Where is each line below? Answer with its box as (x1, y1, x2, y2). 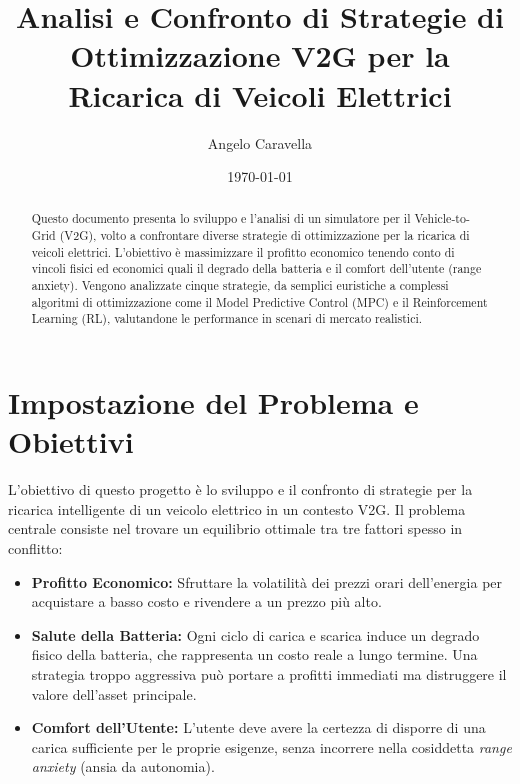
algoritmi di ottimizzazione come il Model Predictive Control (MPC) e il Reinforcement (31, 293, 488, 310)
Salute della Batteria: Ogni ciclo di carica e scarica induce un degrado (31, 624, 480, 645)
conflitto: (8, 537, 63, 558)
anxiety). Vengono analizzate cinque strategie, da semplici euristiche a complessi (31, 277, 449, 294)
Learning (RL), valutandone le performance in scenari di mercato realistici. (31, 310, 423, 327)
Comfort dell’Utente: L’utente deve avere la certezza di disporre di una (31, 717, 486, 738)
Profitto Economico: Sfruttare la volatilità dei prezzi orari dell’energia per (31, 571, 503, 592)
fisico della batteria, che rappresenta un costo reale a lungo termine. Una (31, 644, 478, 665)
